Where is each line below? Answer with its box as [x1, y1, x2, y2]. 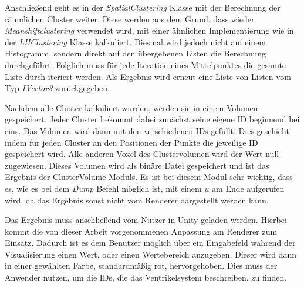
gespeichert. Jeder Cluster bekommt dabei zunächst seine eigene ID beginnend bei [5, 113, 300, 125]
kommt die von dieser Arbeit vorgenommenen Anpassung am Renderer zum [5, 225, 278, 237]
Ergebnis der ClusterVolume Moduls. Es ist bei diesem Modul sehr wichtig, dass [5, 171, 293, 183]
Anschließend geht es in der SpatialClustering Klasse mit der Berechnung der [5, 1, 281, 13]
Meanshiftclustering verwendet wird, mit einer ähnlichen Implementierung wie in [5, 24, 294, 36]
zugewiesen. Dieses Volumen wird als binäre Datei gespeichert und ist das [5, 159, 269, 171]
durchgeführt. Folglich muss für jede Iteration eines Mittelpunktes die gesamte [5, 58, 286, 71]
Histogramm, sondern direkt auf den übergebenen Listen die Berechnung [5, 47, 266, 59]
